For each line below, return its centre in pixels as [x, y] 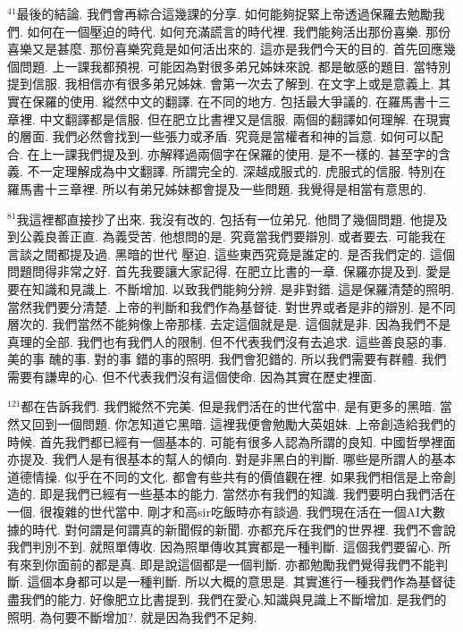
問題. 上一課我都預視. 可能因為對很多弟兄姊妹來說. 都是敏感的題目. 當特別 [235, 66]
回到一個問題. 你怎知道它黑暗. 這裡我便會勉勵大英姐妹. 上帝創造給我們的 [244, 424]
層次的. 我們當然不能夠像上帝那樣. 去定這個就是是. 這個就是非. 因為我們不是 [229, 324]
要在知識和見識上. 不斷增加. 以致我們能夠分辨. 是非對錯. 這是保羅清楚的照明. [231, 288]
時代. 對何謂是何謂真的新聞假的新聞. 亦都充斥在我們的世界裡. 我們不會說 [244, 529]
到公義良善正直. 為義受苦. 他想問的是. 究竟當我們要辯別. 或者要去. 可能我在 [227, 236]
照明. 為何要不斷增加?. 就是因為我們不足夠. [132, 616]
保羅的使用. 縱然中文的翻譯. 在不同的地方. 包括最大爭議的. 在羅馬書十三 [241, 101]
